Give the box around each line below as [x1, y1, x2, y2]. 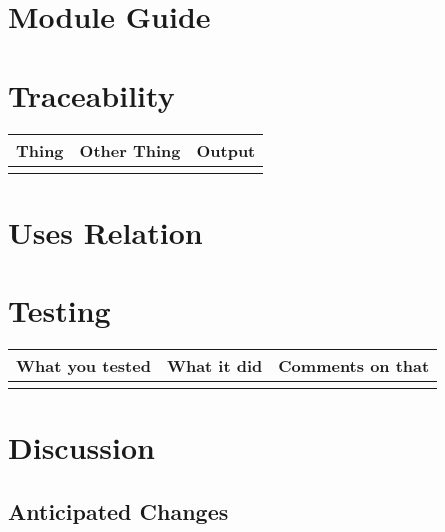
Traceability [8, 74, 175, 115]
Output [196, 138, 256, 162]
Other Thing [79, 138, 181, 162]
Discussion [8, 427, 155, 468]
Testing [8, 290, 111, 331]
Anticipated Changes [8, 495, 229, 526]
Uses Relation [8, 211, 203, 252]
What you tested [16, 354, 151, 377]
